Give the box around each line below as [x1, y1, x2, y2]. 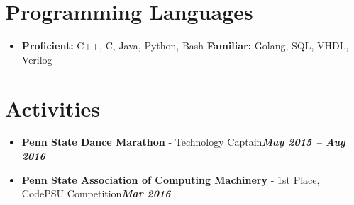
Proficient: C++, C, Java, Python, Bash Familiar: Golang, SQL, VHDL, [21, 38, 349, 53]
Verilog [21, 52, 52, 66]
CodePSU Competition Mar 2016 [21, 186, 171, 201]
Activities [5, 93, 101, 122]
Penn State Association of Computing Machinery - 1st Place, [21, 172, 320, 187]
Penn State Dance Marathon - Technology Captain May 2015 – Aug [21, 134, 345, 149]
